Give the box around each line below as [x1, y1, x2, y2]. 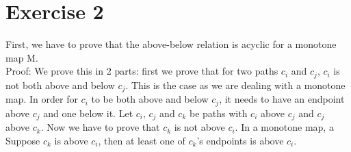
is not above [174, 120, 225, 134]
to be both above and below [91, 92, 209, 106]
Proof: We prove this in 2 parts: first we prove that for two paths [5, 64, 278, 78]
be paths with [189, 105, 248, 120]
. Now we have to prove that [40, 120, 160, 134]
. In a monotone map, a [235, 120, 334, 134]
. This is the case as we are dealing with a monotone [125, 77, 346, 92]
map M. [5, 50, 38, 64]
